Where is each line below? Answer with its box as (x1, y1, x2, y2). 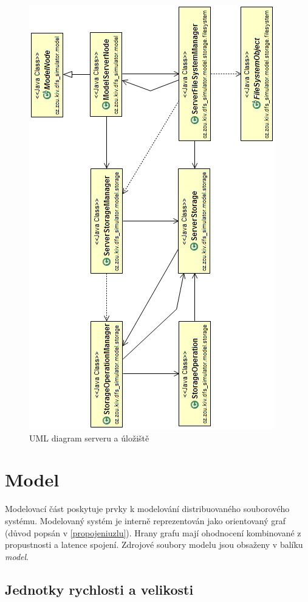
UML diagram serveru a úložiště (29, 431, 149, 444)
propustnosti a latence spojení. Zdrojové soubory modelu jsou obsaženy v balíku (5, 538, 303, 551)
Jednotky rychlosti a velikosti (5, 580, 194, 598)
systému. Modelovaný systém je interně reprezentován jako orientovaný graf (5, 514, 286, 527)
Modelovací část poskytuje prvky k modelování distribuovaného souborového (5, 502, 290, 515)
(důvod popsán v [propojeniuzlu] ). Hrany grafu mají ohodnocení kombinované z (5, 526, 301, 539)
